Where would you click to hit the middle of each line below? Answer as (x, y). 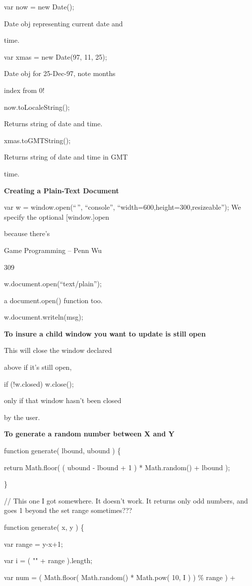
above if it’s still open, (38, 367)
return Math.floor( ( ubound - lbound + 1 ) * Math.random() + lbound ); (117, 467)
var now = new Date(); (39, 6)
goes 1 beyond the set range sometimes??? (68, 510)
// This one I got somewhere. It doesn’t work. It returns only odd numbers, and (126, 500)
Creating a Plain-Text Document (62, 190)
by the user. (22, 417)
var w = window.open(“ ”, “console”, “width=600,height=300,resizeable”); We (123, 207)
